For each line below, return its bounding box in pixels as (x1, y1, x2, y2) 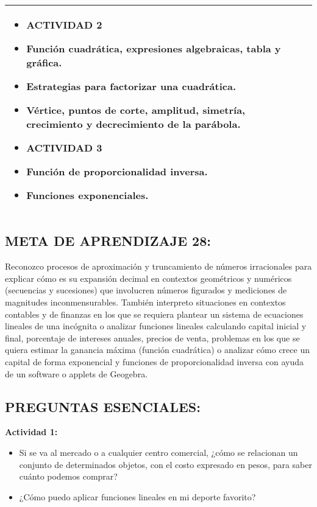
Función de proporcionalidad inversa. (26, 164, 208, 178)
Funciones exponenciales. (26, 188, 149, 202)
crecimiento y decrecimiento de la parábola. (26, 117, 241, 131)
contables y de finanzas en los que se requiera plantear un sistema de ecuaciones (5, 307, 304, 320)
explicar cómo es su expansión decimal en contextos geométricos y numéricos (5, 271, 292, 284)
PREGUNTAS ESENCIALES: (5, 397, 201, 416)
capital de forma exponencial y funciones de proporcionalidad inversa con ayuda (5, 355, 304, 368)
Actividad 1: (5, 425, 58, 438)
